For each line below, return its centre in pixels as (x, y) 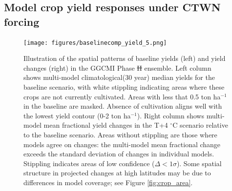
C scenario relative (200, 125)
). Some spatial (199, 163)
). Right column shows (170, 115)
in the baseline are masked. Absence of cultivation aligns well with (123, 106)
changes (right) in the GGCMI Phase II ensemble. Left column (117, 67)
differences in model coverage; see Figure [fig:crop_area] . (108, 182)
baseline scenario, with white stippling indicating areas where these (124, 87)
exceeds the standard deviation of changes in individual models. (119, 154)
